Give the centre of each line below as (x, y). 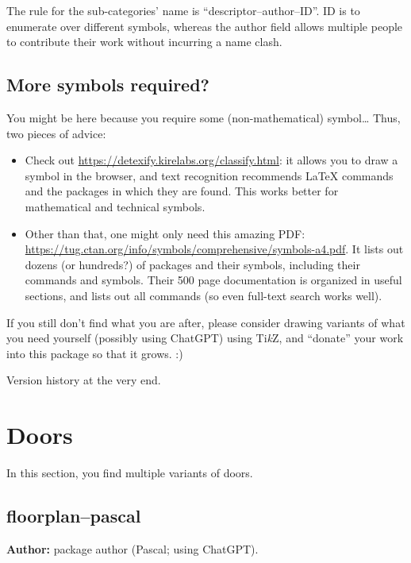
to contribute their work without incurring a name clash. (144, 42)
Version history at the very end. (84, 380)
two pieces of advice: (56, 133)
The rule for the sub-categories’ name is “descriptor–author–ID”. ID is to (183, 10)
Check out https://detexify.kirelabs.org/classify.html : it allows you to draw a (211, 160)
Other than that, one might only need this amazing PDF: (165, 233)
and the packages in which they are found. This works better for (182, 191)
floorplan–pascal (74, 515)
